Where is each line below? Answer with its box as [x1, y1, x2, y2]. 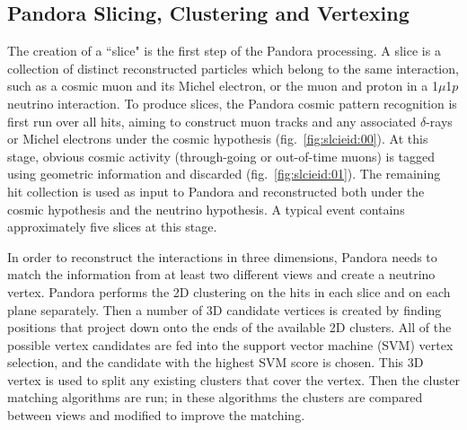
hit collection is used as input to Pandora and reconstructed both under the [7, 181, 425, 200]
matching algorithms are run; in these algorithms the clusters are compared [7, 388, 423, 407]
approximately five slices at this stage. [7, 217, 217, 236]
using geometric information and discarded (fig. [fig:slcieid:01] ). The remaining [7, 164, 441, 183]
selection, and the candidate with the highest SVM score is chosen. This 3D [7, 353, 424, 372]
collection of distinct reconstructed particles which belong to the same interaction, [7, 58, 459, 77]
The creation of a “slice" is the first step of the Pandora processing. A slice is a [7, 41, 441, 60]
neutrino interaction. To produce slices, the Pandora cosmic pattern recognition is [7, 93, 457, 112]
